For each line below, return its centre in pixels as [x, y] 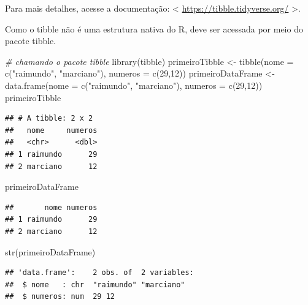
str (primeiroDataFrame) [50, 251]
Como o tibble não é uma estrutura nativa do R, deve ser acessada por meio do [154, 28]
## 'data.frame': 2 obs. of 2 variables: [99, 273]
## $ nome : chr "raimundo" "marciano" [95, 284]
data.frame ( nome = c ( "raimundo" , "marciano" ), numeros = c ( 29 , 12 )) [134, 85]
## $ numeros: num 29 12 [60, 297]
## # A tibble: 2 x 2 [49, 119]
